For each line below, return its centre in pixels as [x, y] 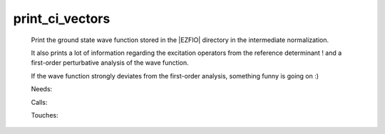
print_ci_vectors [62, 19]
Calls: [39, 102]
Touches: [45, 115]
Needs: [42, 89]
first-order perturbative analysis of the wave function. [110, 63]
